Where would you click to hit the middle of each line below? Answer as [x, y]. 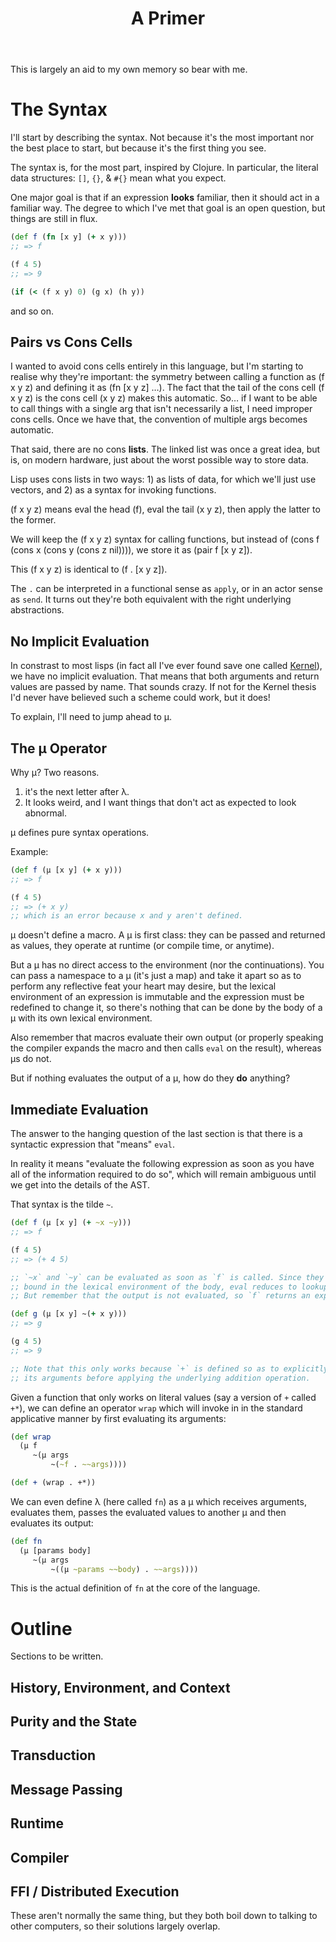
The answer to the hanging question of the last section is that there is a [156, 1134]
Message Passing [66, 1789]
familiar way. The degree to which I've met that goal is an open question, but [168, 208]
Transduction [53, 1755]
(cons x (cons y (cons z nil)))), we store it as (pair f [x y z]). [131, 550]
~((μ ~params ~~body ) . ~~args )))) [124, 1569]
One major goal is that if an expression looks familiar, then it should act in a [165, 198]
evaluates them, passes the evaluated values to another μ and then [148, 1512]
